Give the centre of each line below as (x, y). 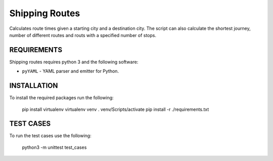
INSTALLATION (34, 86)
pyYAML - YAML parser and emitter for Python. (70, 71)
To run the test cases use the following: (50, 136)
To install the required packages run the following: (61, 98)
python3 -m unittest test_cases (54, 147)
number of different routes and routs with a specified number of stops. (83, 35)
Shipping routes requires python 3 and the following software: (74, 62)
